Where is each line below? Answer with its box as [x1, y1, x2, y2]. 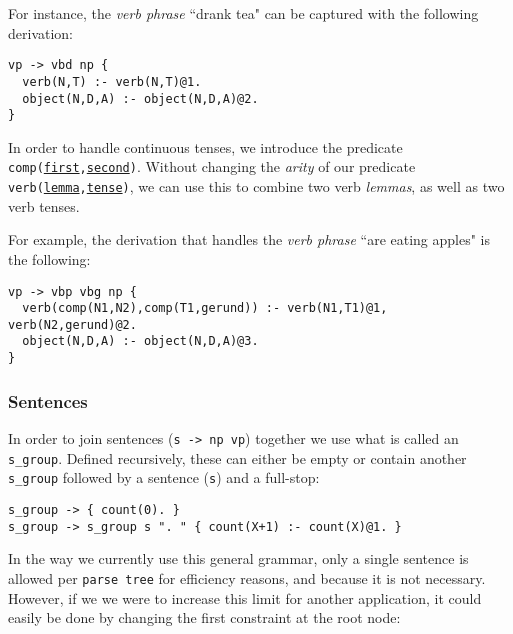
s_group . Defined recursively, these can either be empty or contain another [8, 447, 467, 468]
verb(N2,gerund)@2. [8, 317, 137, 332]
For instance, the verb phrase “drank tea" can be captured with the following [8, 3, 479, 23]
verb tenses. [8, 195, 80, 216]
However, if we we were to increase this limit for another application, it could [8, 587, 482, 608]
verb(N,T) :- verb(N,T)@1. [22, 74, 202, 89]
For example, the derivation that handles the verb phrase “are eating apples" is [8, 229, 491, 250]
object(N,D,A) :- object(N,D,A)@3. [22, 334, 259, 349]
